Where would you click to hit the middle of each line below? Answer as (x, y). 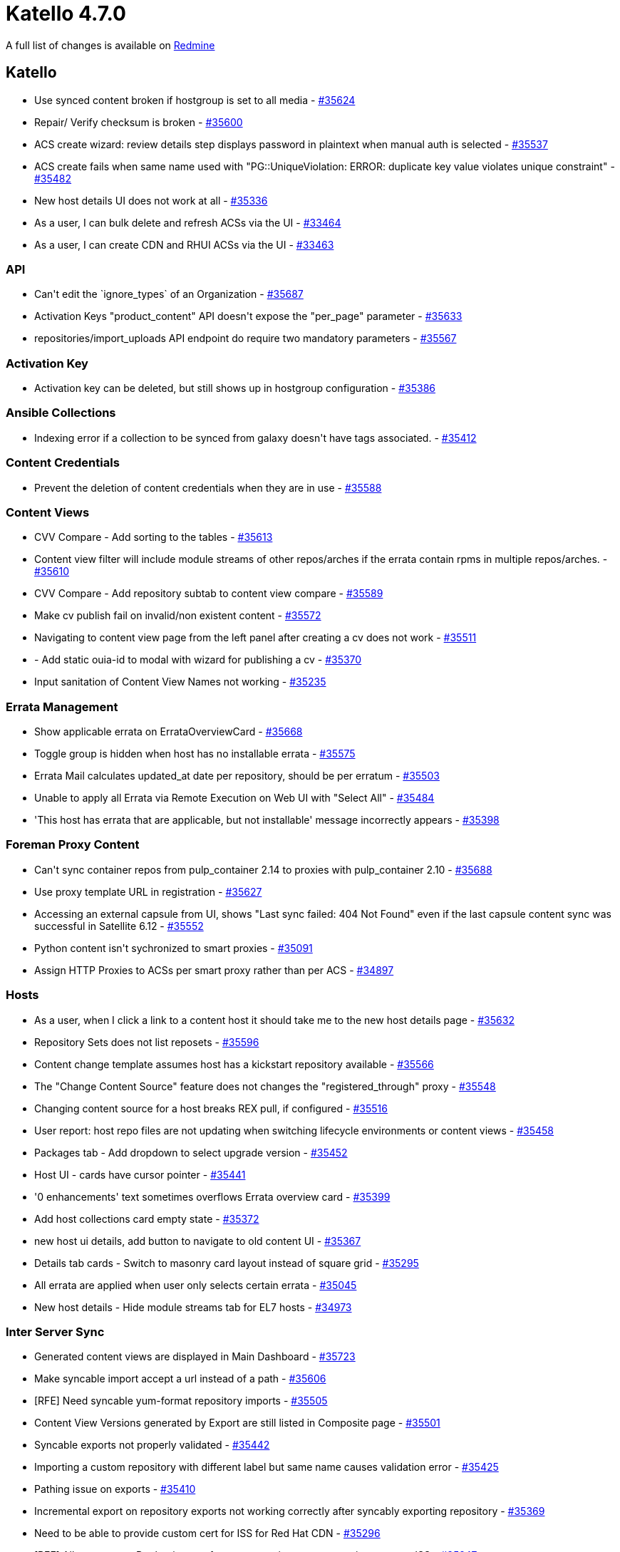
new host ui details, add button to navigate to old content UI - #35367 (198, 1241)
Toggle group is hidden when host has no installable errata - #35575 (195, 754)
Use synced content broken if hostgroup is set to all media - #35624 (195, 100)
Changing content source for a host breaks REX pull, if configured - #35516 (211, 1108)
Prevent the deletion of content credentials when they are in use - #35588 (208, 487)
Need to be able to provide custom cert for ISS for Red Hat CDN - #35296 (207, 1533)
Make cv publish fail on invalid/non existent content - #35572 (178, 616)
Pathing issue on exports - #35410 (115, 1489)
